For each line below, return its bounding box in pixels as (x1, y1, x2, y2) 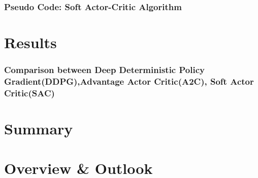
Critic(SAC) (4, 86, 55, 99)
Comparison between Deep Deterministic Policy (4, 63, 205, 76)
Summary (4, 118, 73, 139)
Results (4, 32, 57, 53)
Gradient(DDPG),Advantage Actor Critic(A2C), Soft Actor (4, 75, 254, 88)
